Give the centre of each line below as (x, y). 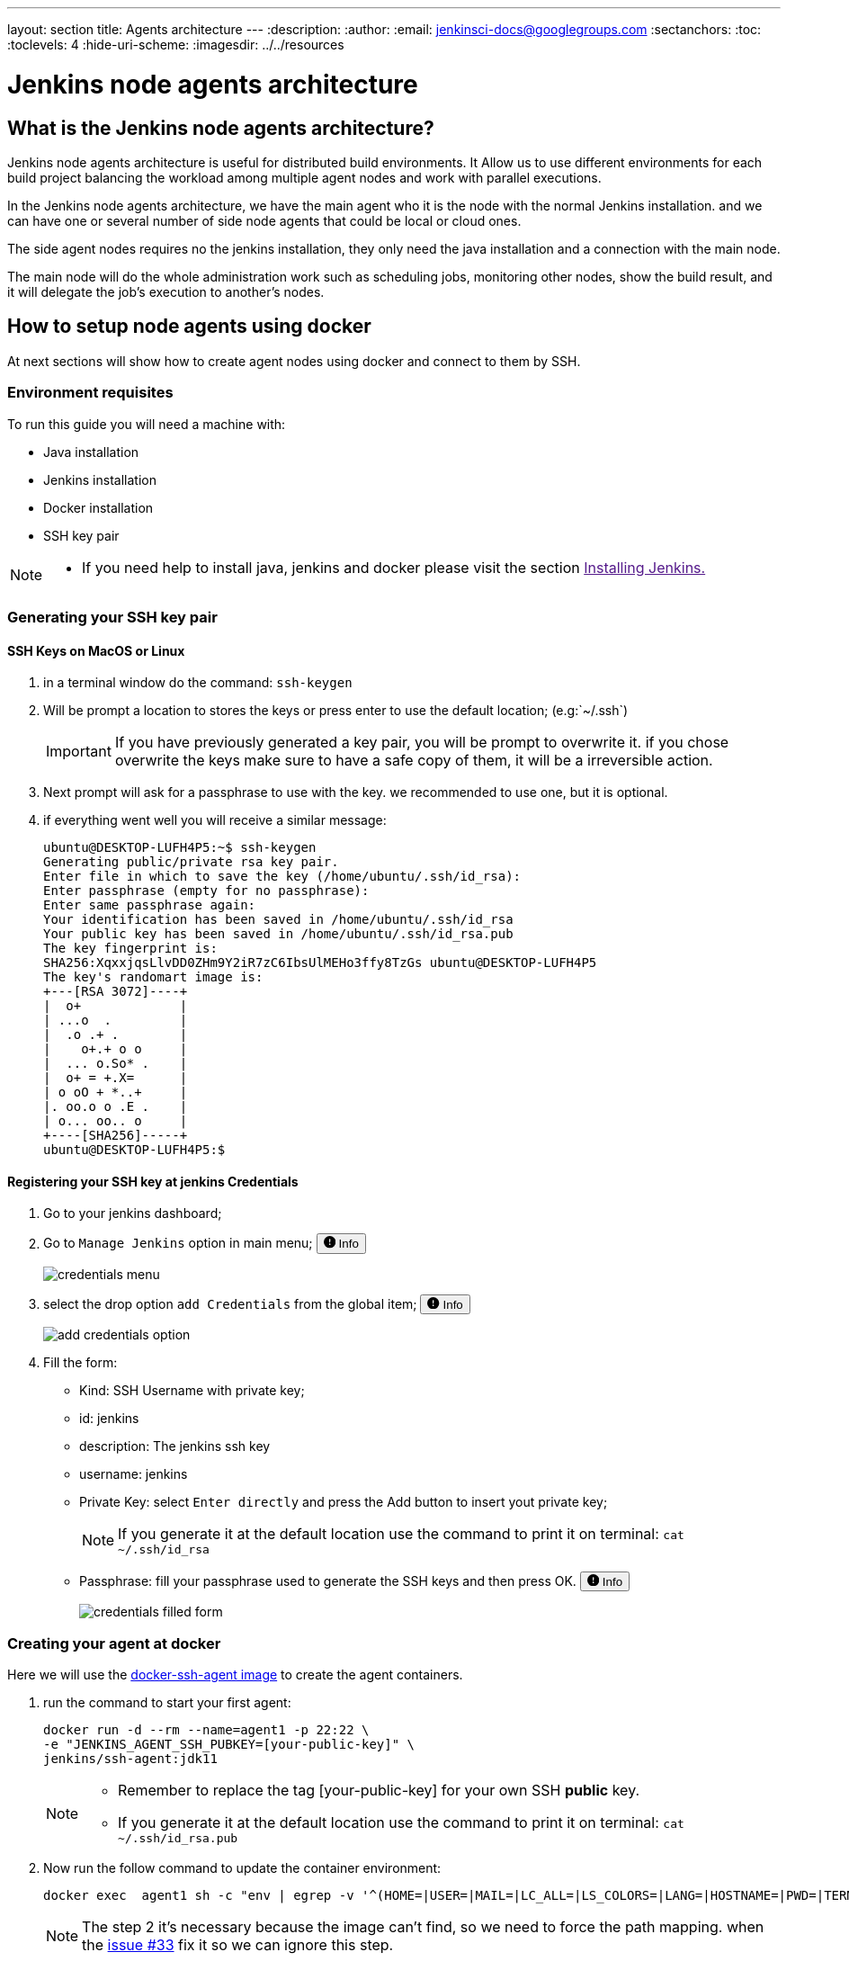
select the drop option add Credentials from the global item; (230, 1303)
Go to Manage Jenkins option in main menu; (178, 1243)
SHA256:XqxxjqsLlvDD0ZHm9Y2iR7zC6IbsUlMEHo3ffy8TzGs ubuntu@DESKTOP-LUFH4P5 (320, 963)
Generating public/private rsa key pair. (191, 862)
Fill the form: (80, 1362)
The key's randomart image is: (153, 977)
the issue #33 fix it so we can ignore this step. (238, 1945)
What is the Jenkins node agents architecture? (221, 128)
